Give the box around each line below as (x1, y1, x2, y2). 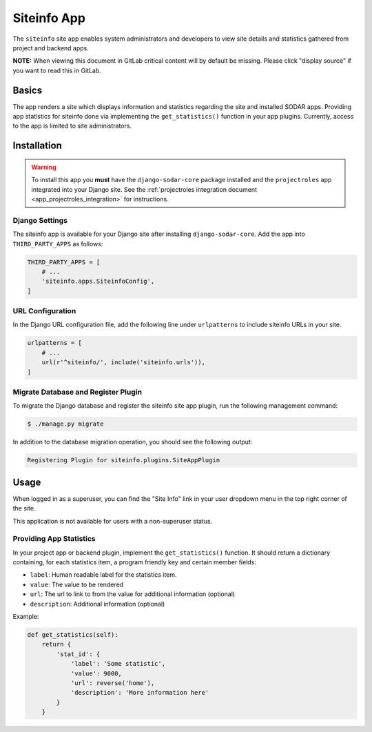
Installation (12, 140, 62, 152)
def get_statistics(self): (27, 631, 118, 638)
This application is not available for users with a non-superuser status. (12, 517, 213, 525)
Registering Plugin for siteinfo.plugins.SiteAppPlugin (27, 456, 220, 464)
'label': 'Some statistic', (70, 660, 165, 668)
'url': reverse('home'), (70, 679, 155, 686)
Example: (12, 613, 39, 621)
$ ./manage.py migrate (27, 420, 104, 428)
